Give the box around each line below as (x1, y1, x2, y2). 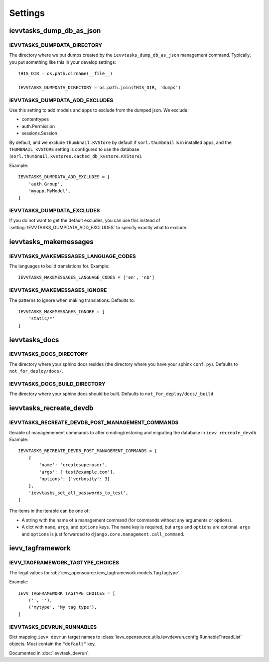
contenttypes (21, 116, 49, 122)
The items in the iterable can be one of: (9, 508, 90, 514)
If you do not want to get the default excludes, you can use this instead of (9, 217, 160, 224)
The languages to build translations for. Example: (9, 263, 110, 269)
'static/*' (28, 316, 55, 321)
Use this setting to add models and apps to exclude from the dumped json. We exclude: (9, 107, 189, 113)
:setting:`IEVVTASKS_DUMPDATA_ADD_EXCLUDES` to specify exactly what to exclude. (9, 224, 188, 230)
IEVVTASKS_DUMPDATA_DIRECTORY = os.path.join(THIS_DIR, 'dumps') (18, 85, 181, 90)
